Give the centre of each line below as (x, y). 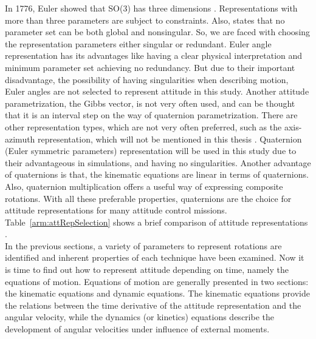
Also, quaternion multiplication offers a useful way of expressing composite (144, 186)
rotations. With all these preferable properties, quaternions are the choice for (148, 198)
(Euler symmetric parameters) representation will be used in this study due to (151, 151)
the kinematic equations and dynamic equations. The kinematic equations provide (157, 293)
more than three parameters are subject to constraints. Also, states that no (145, 20)
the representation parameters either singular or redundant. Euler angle (138, 43)
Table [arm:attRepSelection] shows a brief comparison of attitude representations (156, 222)
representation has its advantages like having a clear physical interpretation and (154, 55)
